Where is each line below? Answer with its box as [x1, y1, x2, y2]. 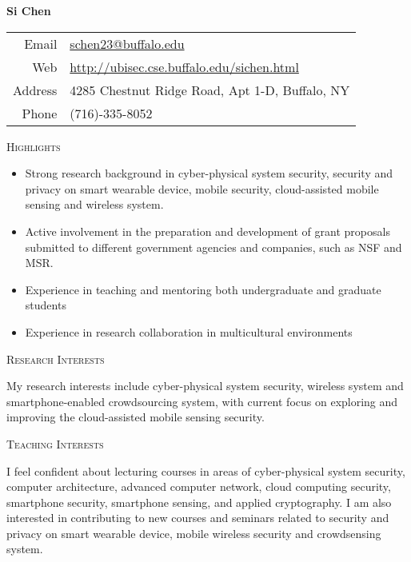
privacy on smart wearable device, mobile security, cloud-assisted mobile [25, 180, 379, 197]
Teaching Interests [6, 435, 104, 452]
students [25, 297, 66, 313]
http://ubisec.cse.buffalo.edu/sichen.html [70, 57, 299, 76]
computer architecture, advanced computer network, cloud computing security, [6, 478, 391, 495]
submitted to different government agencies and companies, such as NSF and [25, 238, 402, 255]
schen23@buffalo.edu [70, 34, 185, 53]
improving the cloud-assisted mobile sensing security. [6, 409, 265, 425]
